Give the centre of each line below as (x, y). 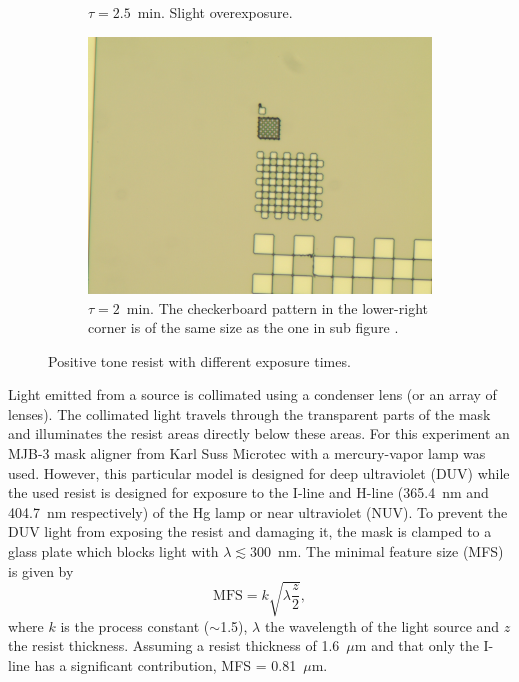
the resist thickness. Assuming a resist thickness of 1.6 (174, 645)
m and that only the (416, 645)
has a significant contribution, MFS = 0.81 (165, 664)
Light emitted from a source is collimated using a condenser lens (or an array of (252, 394)
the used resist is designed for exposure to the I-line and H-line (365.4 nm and (248, 492)
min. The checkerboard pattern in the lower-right (277, 307)
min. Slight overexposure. (215, 12)
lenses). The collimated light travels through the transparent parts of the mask (249, 413)
